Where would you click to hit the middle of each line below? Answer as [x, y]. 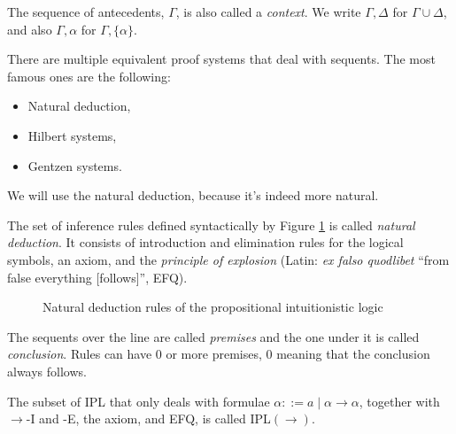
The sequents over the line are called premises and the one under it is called [213, 336]
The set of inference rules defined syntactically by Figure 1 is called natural [211, 225]
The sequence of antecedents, [86, 12]
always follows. [47, 371]
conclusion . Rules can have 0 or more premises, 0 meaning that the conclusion [219, 354]
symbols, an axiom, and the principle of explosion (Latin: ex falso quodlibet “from [228, 259]
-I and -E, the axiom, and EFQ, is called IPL [148, 418]
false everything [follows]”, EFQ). [97, 277]
